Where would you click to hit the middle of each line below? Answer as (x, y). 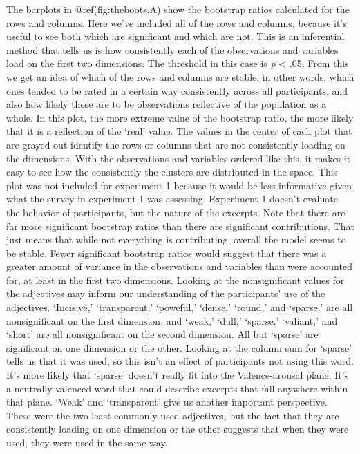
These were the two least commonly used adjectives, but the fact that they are (173, 415)
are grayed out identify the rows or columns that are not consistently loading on (176, 144)
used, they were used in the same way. (87, 442)
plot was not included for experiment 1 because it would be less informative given (179, 185)
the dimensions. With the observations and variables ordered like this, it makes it (179, 158)
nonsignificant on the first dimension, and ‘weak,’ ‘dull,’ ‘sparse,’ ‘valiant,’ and (172, 320)
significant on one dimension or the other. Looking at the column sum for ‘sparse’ (179, 347)
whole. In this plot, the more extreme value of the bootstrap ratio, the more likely (180, 117)
